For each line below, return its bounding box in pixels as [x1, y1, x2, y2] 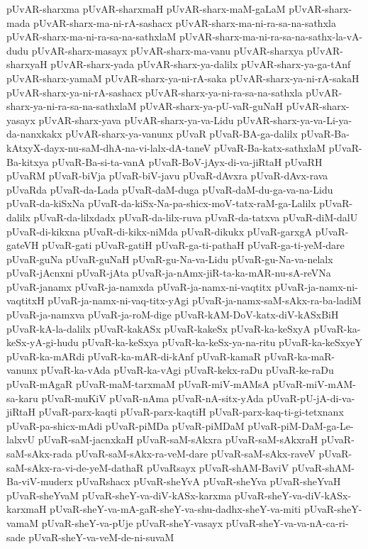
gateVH [6, 238, 39, 253]
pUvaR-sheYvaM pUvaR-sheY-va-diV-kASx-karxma [6, 487, 232, 502]
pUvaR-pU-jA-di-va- [267, 390, 355, 405]
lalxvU [6, 432, 35, 447]
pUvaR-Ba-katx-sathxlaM [213, 140, 326, 155]
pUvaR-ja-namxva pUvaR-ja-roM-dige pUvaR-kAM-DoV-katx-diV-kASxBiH [6, 307, 339, 322]
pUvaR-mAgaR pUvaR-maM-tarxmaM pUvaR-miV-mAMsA [6, 377, 270, 392]
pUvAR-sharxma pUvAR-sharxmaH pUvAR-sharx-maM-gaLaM [6, 1, 286, 16]
